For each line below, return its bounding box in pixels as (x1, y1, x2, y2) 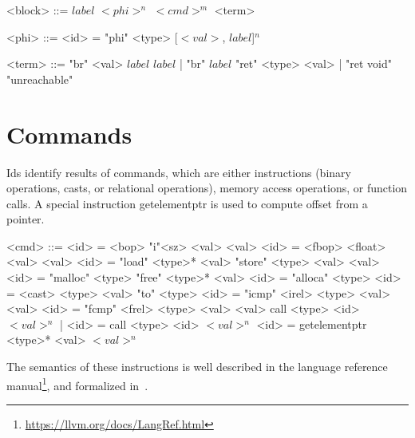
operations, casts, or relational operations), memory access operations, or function (6, 180, 408, 196)
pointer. (6, 211, 45, 227)
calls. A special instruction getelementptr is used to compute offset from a (6, 195, 368, 211)
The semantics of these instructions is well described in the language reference (6, 358, 388, 375)
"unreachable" (6, 70, 73, 87)
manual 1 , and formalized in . (6, 374, 148, 393)
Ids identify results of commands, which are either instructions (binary (6, 164, 351, 180)
